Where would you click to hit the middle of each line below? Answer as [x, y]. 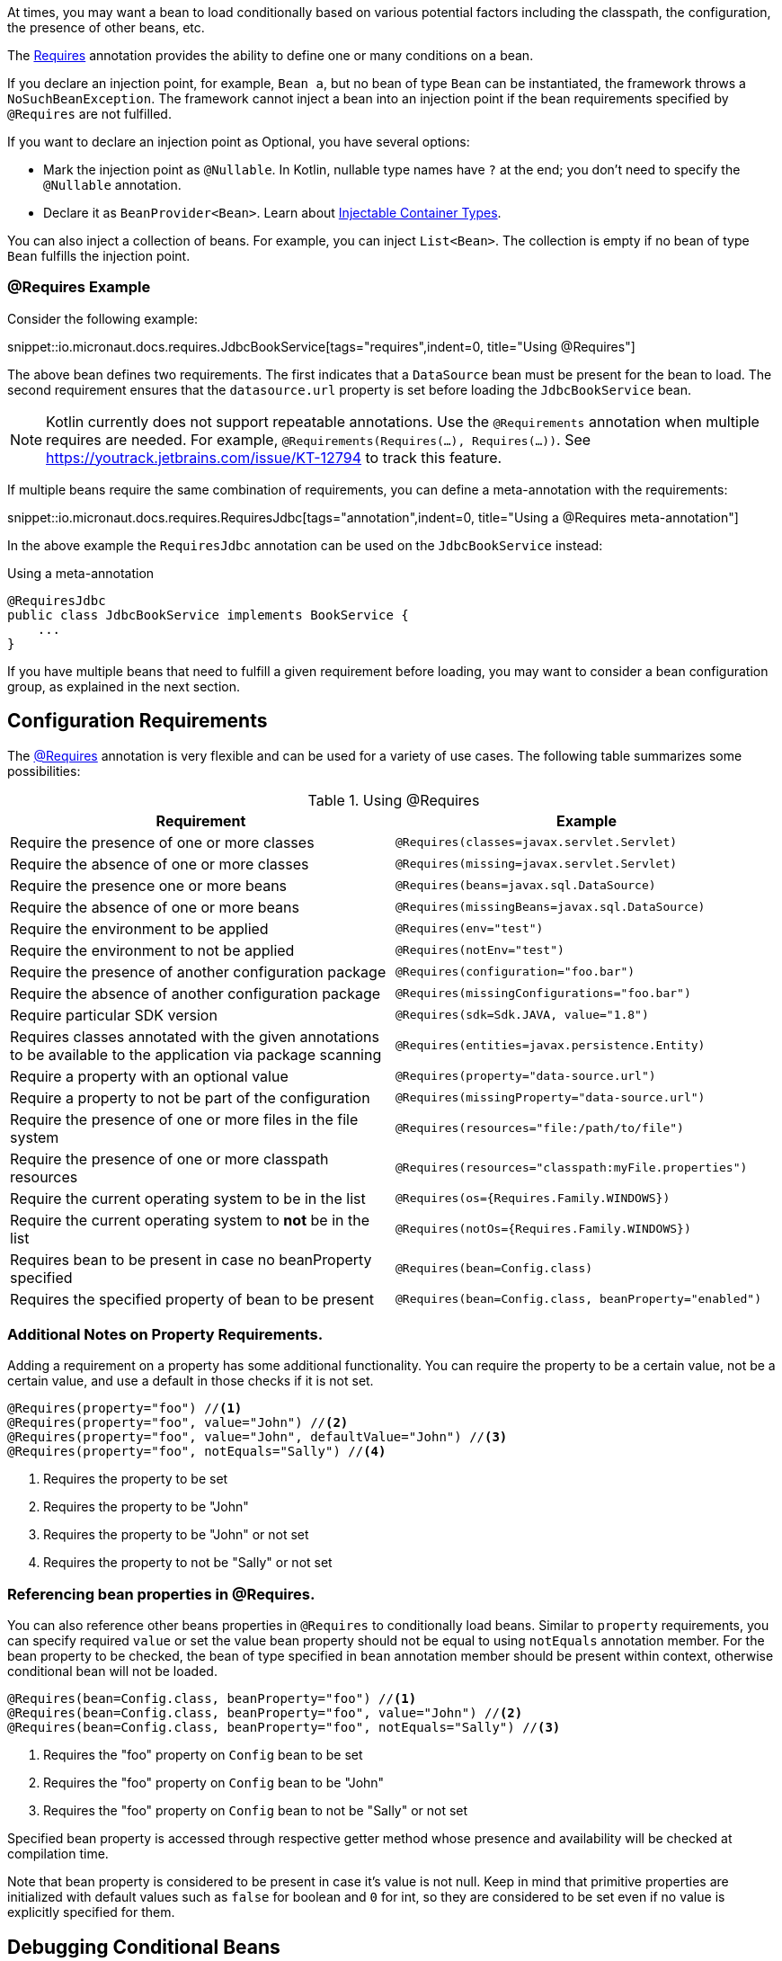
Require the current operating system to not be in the [190, 1220]
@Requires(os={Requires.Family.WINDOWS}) [533, 1199]
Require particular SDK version [114, 1015]
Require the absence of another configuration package [195, 993]
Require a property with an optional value [149, 1076]
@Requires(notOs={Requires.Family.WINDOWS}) [543, 1229]
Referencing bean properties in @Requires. [161, 1594]
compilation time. [58, 1854]
